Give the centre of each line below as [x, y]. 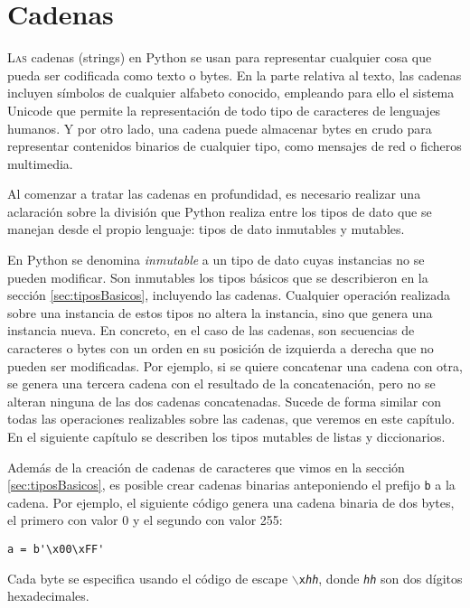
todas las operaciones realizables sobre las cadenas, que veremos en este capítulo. [231, 419]
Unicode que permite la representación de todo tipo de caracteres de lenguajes [224, 110]
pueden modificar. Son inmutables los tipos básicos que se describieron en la [218, 277]
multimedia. [40, 163]
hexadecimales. [48, 596]
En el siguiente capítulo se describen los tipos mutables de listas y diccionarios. [226, 436]
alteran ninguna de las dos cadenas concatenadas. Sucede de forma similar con [224, 401]
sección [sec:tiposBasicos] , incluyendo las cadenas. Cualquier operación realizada [229, 295]
